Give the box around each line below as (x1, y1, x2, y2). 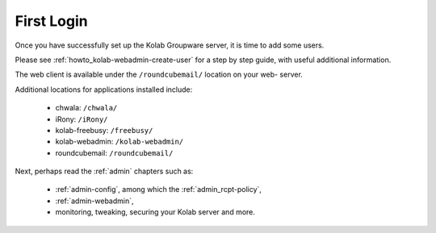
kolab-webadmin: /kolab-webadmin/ (55, 137, 184, 147)
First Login (15, 12, 88, 30)
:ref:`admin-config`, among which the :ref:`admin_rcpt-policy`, (55, 185, 262, 194)
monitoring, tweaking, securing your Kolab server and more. (55, 207, 256, 217)
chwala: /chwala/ (55, 103, 118, 113)
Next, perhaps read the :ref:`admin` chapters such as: (15, 166, 194, 177)
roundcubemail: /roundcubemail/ (55, 148, 174, 157)
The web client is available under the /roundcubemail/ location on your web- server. (15, 69, 303, 80)
